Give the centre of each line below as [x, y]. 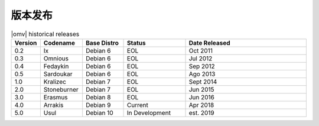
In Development [149, 112]
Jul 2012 [201, 58]
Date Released [209, 43]
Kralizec [55, 82]
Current [138, 105]
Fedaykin [56, 66]
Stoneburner [61, 89]
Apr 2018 [201, 105]
